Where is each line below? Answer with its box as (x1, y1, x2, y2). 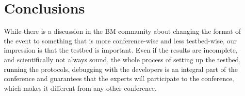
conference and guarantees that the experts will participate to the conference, (4, 73, 234, 83)
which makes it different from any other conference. (4, 82, 157, 93)
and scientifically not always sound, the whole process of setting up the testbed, (4, 54, 241, 64)
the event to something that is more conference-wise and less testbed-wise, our (4, 35, 237, 45)
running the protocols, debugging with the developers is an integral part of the (4, 64, 238, 74)
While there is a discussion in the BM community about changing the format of (4, 26, 241, 36)
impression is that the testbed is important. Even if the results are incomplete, (4, 45, 238, 55)
